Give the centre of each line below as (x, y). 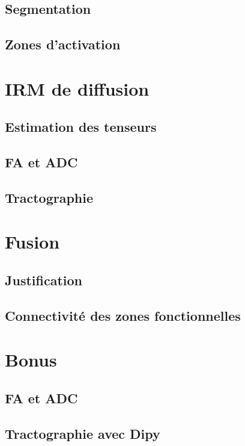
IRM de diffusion (77, 88)
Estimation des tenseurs (81, 127)
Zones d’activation (63, 44)
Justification (44, 280)
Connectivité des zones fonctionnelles (123, 315)
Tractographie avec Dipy (83, 433)
